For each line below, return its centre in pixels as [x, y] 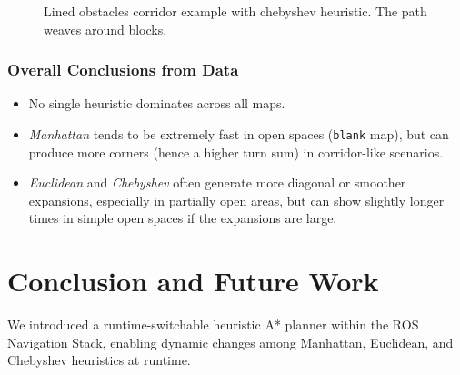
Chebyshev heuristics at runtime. [99, 360]
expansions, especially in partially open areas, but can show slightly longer [236, 200]
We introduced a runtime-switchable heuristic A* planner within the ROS [213, 324]
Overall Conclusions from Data [123, 70]
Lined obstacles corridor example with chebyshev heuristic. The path [235, 11]
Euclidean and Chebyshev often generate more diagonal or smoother [217, 182]
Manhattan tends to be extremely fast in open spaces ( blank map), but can [239, 134]
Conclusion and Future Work [193, 281]
